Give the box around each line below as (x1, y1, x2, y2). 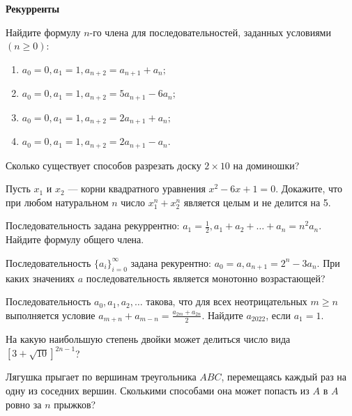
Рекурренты (6, 1, 60, 15)
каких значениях (6, 270, 75, 285)
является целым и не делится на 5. (183, 194, 331, 209)
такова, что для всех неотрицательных (146, 294, 307, 309)
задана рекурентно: (130, 255, 211, 270)
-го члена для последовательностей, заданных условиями (89, 24, 331, 39)
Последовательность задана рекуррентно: (6, 218, 180, 233)
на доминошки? (233, 157, 300, 172)
